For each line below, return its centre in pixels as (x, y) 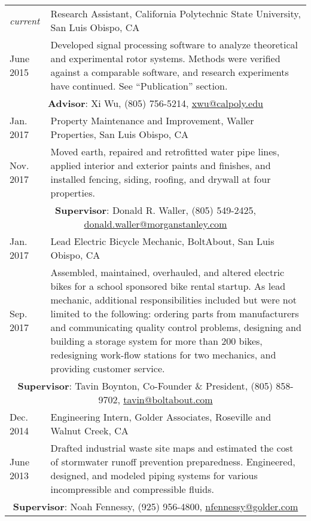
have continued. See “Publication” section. (139, 86)
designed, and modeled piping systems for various (154, 475)
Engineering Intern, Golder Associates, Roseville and (161, 417)
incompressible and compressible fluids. (132, 489)
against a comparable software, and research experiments (170, 72)
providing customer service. (108, 368)
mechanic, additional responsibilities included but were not (173, 300)
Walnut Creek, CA (89, 430)
